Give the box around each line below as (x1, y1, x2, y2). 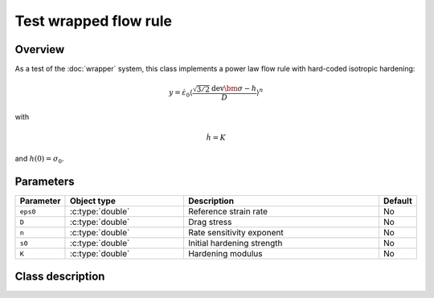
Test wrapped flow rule (14, 12, 173, 30)
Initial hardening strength (187, 238, 283, 249)
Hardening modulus (187, 248, 263, 259)
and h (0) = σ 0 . (14, 153, 64, 165)
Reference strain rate (187, 206, 268, 217)
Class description (14, 269, 105, 283)
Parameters (14, 175, 75, 189)
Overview (14, 43, 65, 56)
